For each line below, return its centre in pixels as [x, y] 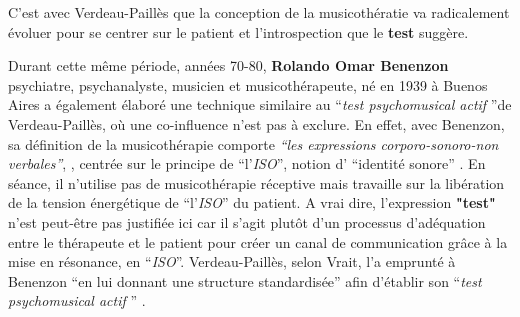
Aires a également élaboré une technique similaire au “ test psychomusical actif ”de [260, 104]
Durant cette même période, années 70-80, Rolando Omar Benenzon [228, 65]
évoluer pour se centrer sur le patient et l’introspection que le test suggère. [238, 31]
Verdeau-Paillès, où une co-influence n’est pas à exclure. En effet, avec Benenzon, [256, 123]
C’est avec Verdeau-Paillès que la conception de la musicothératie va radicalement [259, 12]
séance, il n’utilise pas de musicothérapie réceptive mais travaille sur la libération [256, 182]
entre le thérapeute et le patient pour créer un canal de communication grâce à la [258, 241]
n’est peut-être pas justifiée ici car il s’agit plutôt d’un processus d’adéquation [247, 221]
